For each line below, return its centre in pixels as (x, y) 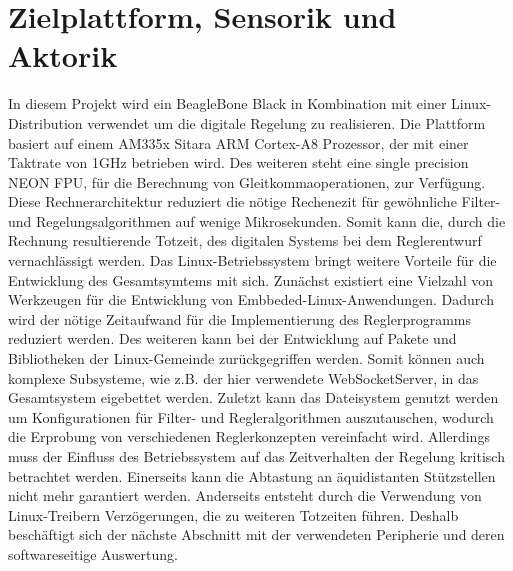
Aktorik (63, 55)
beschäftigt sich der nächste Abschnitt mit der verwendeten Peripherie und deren (256, 534)
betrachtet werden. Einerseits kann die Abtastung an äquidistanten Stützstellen (252, 475)
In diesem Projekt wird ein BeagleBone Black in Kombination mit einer (227, 103)
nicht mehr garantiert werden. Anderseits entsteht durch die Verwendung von (245, 495)
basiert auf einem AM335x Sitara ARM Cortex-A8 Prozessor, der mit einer (238, 142)
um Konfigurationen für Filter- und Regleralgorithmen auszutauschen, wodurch (251, 416)
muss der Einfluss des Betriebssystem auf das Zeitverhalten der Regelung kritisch (256, 456)
